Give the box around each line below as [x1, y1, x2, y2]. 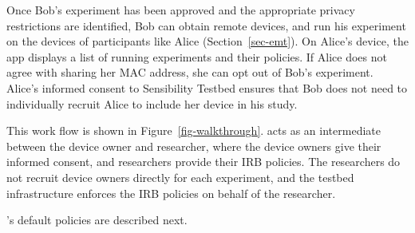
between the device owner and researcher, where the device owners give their [6, 137, 381, 154]
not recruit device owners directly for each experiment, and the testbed [6, 168, 354, 185]
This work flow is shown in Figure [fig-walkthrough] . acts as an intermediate [6, 122, 381, 139]
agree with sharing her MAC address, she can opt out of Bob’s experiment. [6, 64, 373, 81]
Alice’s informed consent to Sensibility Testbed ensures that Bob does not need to [6, 79, 408, 96]
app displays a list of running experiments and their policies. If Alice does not [6, 48, 387, 65]
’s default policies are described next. [6, 211, 188, 228]
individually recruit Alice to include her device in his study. [6, 95, 298, 112]
